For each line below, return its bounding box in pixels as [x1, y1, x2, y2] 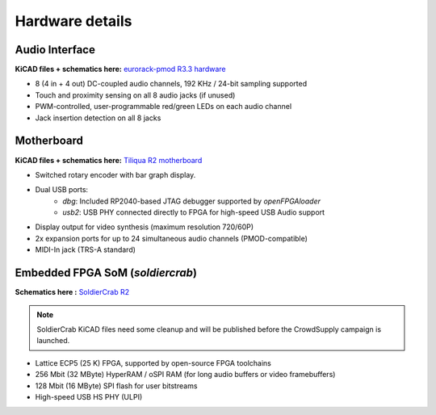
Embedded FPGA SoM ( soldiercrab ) [15, 266, 198, 280]
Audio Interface [15, 43, 96, 57]
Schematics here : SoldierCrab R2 [15, 287, 129, 297]
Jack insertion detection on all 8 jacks [35, 113, 161, 123]
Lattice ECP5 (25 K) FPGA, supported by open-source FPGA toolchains [35, 358, 272, 367]
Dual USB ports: [35, 185, 89, 195]
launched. [36, 336, 70, 346]
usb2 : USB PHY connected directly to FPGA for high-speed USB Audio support [62, 207, 325, 217]
